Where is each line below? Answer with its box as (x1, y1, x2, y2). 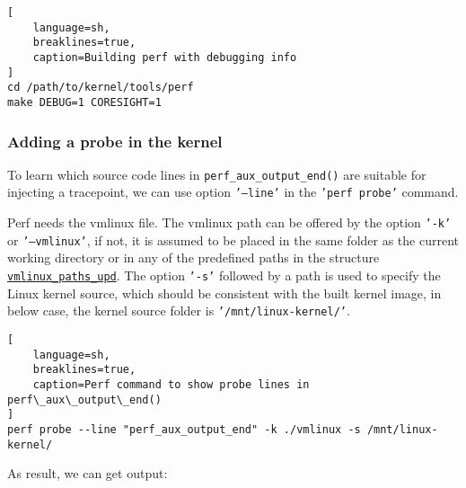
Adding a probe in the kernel (7, 129, 223, 152)
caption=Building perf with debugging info (32, 50, 297, 64)
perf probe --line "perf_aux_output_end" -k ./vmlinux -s (7, 422, 361, 436)
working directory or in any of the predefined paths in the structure (7, 248, 380, 267)
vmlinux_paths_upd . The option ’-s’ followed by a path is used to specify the (7, 266, 441, 285)
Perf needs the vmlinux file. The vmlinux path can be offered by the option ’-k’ (7, 213, 452, 232)
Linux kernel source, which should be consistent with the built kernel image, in (7, 283, 442, 302)
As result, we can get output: (7, 464, 168, 483)
